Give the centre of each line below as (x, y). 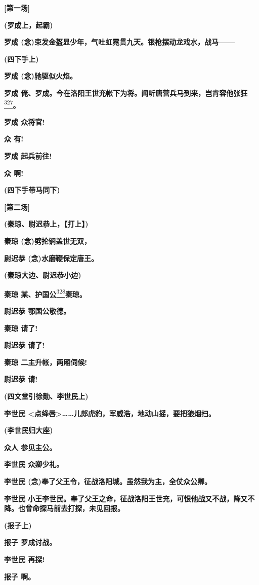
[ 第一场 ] (17, 8)
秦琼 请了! (21, 328)
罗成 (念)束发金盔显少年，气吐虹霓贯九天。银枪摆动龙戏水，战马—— (120, 42)
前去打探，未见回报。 (89, 508)
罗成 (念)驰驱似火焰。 (40, 76)
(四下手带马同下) (32, 190)
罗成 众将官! (25, 121)
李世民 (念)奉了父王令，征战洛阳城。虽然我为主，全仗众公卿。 (108, 481)
